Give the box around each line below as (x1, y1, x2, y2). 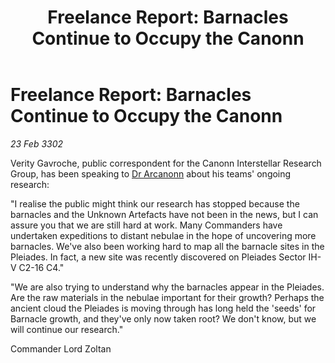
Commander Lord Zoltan (10, 342, 112, 355)
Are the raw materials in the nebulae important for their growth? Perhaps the (10, 291, 325, 303)
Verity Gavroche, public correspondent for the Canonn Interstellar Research (10, 157, 322, 169)
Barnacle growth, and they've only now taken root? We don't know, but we (10, 312, 317, 325)
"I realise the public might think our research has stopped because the (10, 197, 300, 210)
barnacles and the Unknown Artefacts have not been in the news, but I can (10, 208, 319, 220)
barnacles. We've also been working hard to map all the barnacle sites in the (10, 240, 325, 252)
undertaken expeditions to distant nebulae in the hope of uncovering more (10, 229, 317, 241)
